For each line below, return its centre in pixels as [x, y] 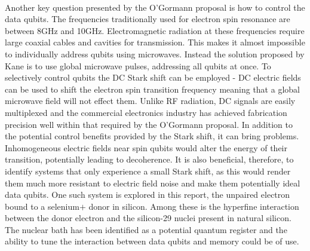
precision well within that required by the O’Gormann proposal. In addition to [149, 124]
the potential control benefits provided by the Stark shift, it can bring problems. [152, 136]
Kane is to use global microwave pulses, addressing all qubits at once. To [138, 65]
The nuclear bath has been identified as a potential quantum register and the [146, 229]
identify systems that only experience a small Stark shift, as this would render [148, 171]
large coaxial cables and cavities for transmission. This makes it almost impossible [155, 42]
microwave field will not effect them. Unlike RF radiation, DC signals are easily [150, 101]
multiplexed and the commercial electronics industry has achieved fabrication [146, 112]
